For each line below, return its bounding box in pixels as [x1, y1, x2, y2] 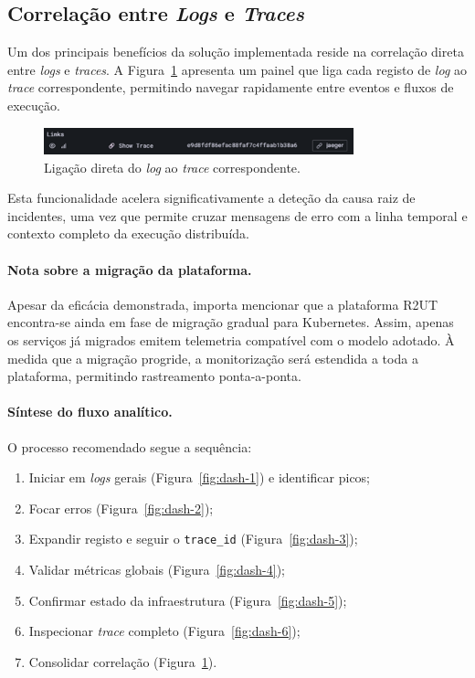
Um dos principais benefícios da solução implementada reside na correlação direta [7, 42, 464, 61]
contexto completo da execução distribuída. [7, 224, 249, 243]
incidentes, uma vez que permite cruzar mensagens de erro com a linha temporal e [7, 206, 468, 225]
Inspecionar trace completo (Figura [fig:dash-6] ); [28, 621, 301, 641]
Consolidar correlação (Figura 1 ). [28, 652, 217, 671]
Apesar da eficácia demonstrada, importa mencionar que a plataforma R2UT [7, 294, 438, 313]
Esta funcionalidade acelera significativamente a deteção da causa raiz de [7, 188, 416, 207]
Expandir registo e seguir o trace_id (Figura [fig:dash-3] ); [28, 529, 358, 548]
